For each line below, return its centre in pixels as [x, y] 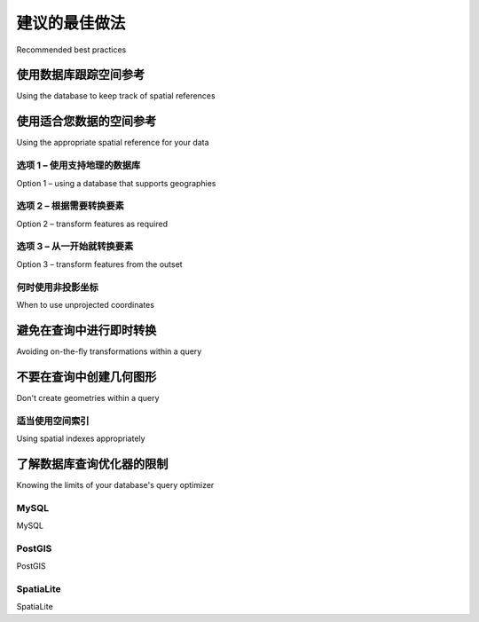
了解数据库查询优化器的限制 [92, 464]
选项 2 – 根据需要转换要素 [70, 206]
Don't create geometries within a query [88, 398]
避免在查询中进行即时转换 [86, 330]
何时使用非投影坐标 [58, 287]
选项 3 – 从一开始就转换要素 [75, 247]
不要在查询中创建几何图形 [86, 377]
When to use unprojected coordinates [86, 304]
